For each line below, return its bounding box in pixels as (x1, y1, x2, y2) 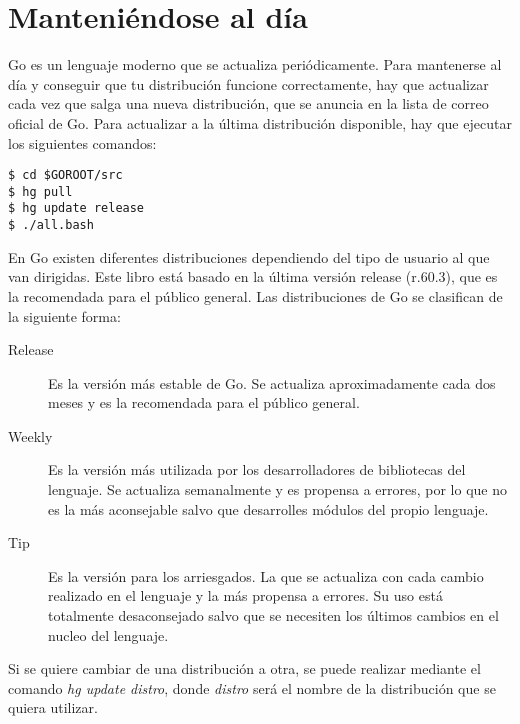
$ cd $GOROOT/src (8, 168, 123, 183)
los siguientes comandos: (8, 132, 157, 153)
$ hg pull (8, 184, 73, 199)
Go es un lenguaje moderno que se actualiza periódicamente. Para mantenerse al (8, 54, 502, 75)
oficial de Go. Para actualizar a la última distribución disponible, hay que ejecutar (8, 112, 512, 133)
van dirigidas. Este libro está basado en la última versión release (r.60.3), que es (8, 266, 498, 287)
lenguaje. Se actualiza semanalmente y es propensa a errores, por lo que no (48, 479, 507, 500)
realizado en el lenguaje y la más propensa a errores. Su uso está (48, 585, 443, 606)
